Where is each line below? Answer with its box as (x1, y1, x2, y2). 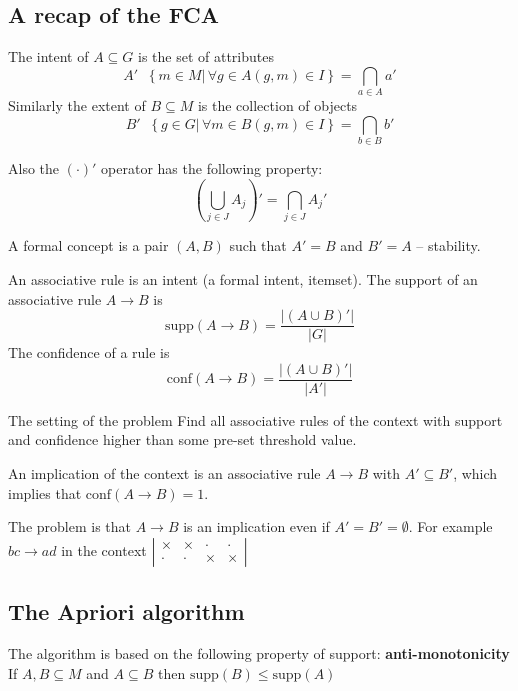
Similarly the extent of (8, 95, 146, 116)
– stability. (416, 235, 481, 256)
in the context (61, 539, 147, 560)
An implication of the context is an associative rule (8, 463, 321, 484)
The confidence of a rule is (8, 342, 170, 363)
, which (453, 463, 498, 484)
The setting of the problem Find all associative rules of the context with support (8, 409, 503, 430)
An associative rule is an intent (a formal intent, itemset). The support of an (8, 268, 478, 289)
